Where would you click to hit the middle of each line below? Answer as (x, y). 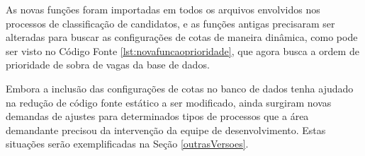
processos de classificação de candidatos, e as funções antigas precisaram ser (170, 23)
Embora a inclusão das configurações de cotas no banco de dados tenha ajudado (180, 88)
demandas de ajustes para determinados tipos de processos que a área (157, 116)
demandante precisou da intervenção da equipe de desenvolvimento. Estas (166, 130)
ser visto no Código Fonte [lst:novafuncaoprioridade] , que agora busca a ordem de (182, 50)
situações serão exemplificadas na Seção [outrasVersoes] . (127, 144)
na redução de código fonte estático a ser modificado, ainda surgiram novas (169, 102)
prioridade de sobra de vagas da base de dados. (108, 65)
